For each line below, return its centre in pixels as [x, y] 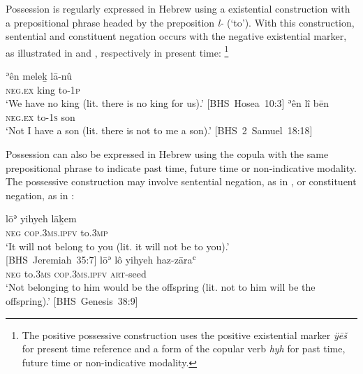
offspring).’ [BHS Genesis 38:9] [72, 300]
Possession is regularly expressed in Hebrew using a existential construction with [178, 8]
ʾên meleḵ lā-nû [39, 76]
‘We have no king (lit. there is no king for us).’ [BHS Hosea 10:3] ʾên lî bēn [168, 103]
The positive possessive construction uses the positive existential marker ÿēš [184, 335]
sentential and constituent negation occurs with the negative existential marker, [176, 36]
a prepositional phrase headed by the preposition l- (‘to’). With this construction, [180, 22]
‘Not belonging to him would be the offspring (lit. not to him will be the [161, 287]
